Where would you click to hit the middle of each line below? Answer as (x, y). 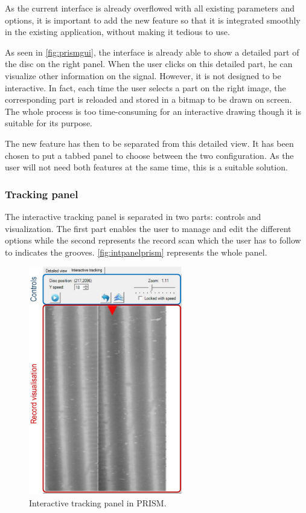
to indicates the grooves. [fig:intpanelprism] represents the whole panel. (136, 252)
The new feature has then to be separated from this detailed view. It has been (149, 143)
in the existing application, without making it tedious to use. (117, 32)
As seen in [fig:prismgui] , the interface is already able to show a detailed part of (152, 52)
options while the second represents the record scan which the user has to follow (153, 240)
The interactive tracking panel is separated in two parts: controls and (133, 216)
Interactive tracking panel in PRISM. (98, 502)
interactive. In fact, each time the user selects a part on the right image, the (145, 87)
